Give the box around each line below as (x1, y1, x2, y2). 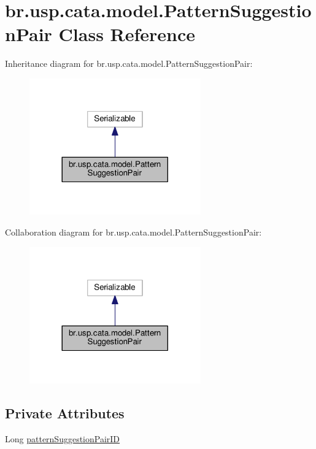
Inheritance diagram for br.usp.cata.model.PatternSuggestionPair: (5, 57, 253, 70)
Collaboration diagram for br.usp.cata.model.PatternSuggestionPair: (5, 225, 262, 238)
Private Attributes (5, 403, 125, 422)
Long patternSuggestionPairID (5, 432, 120, 445)
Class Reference (58, 21, 196, 47)
